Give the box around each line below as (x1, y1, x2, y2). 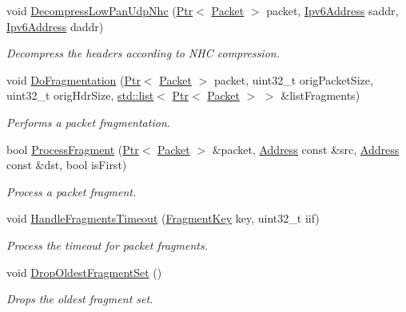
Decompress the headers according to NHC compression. (6, 45, 280, 61)
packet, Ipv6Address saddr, (266, 2, 399, 18)
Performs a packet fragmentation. (6, 113, 171, 130)
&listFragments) (281, 87, 360, 104)
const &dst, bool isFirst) (6, 156, 127, 173)
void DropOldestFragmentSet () (6, 263, 162, 280)
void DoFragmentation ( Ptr (6, 71, 141, 88)
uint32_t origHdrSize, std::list (6, 87, 154, 104)
